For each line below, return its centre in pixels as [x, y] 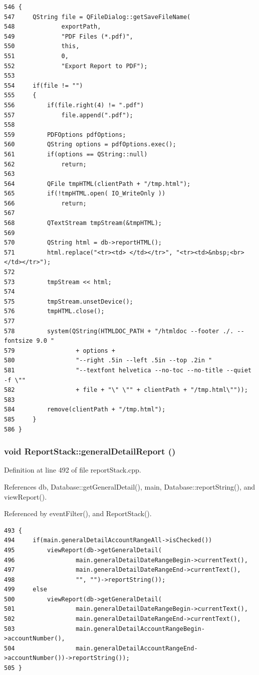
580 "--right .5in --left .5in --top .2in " [108, 361]
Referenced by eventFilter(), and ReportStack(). [78, 513]
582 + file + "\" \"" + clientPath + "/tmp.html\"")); [126, 390]
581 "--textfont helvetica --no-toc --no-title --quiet [128, 370]
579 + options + [60, 351]
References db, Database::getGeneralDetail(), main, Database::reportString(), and [130, 486]
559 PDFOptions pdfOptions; [65, 135]
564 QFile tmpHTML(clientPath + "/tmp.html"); [97, 184]
